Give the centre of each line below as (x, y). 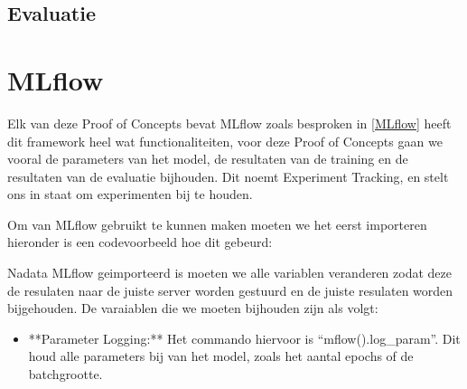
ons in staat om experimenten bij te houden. (130, 194)
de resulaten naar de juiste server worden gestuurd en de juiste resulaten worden (230, 290)
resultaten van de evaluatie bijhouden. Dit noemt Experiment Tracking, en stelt (228, 176)
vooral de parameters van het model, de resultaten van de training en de (208, 159)
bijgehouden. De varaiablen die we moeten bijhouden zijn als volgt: (193, 308)
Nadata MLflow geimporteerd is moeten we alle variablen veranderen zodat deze (229, 273)
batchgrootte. (65, 374)
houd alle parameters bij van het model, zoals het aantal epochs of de (221, 356)
